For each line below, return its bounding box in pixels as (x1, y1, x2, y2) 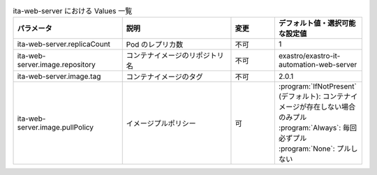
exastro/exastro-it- (278, 51, 341, 61)
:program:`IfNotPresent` (278, 82, 357, 91)
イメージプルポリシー (126, 119, 196, 128)
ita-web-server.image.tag (17, 72, 101, 82)
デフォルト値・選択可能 (278, 18, 356, 28)
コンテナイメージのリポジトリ (126, 51, 224, 61)
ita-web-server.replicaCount (17, 39, 111, 49)
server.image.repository (17, 60, 96, 70)
